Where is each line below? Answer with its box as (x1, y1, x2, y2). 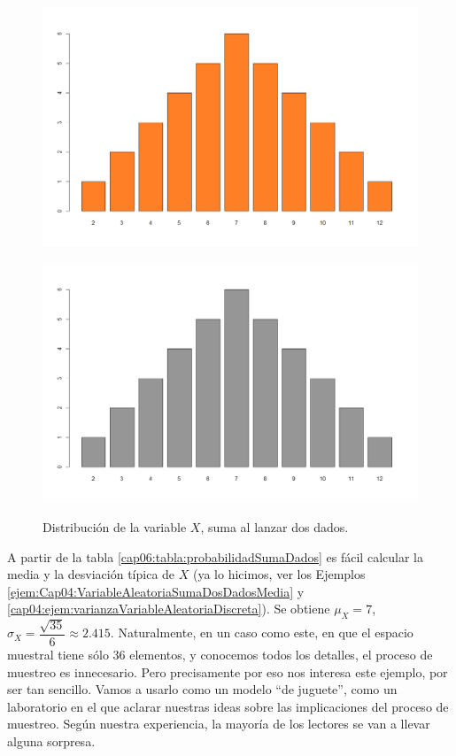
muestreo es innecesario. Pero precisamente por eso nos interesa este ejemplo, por (7, 662, 448, 681)
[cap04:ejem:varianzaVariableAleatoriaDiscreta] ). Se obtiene (7, 599, 330, 618)
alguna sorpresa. (7, 731, 96, 750)
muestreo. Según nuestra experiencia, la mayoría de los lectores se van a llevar (7, 714, 430, 733)
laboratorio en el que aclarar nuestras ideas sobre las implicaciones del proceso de (7, 697, 449, 715)
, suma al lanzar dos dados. (200, 517, 349, 536)
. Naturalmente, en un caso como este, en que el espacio (110, 623, 413, 642)
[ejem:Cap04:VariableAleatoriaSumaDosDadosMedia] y (7, 582, 305, 600)
